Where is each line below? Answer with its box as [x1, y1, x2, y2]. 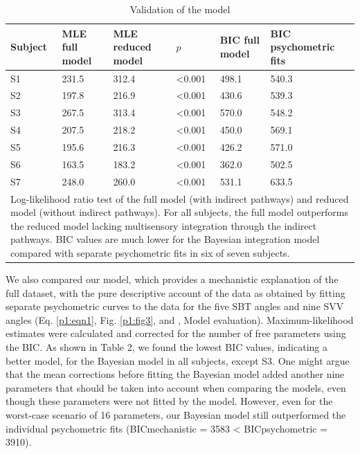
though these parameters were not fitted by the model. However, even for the [6, 394, 333, 408]
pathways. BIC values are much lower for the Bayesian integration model [10, 232, 320, 246]
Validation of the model [129, 2, 231, 16]
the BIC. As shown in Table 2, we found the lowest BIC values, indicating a [6, 339, 327, 354]
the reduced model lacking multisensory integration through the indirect [10, 218, 317, 233]
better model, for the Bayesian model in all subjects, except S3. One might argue [6, 353, 350, 367]
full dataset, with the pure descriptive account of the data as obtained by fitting [6, 285, 345, 300]
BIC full [219, 33, 260, 47]
